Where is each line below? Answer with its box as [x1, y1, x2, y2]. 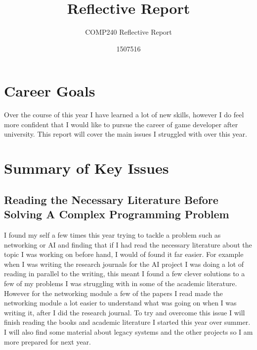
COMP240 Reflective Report [85, 27, 172, 37]
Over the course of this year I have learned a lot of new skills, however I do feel [4, 109, 244, 120]
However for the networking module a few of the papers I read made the [4, 288, 223, 298]
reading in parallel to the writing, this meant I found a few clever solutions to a [4, 268, 245, 279]
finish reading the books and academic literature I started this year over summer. [4, 317, 251, 327]
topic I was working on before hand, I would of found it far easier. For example [4, 249, 244, 259]
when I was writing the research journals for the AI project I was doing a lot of [4, 258, 244, 269]
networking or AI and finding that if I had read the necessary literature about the [4, 239, 252, 250]
